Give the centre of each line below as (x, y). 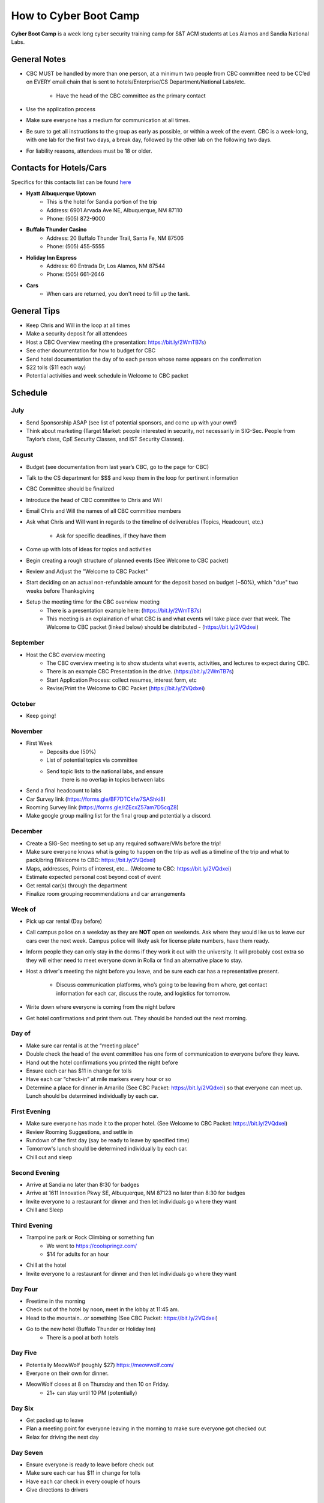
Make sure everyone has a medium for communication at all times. (108, 120)
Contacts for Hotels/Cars (59, 168)
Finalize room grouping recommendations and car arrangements (106, 893)
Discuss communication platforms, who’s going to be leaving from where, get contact (162, 985)
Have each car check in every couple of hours (83, 1481)
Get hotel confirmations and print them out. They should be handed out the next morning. (136, 1018)
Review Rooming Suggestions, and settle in (79, 1132)
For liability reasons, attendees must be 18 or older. (89, 151)
